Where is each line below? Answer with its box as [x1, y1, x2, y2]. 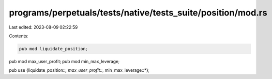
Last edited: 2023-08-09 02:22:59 [9, 24, 78, 30]
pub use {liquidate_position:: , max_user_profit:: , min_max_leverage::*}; [9, 67, 150, 73]
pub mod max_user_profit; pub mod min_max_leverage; [9, 58, 120, 64]
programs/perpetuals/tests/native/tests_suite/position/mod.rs [9, 7, 268, 18]
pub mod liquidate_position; [19, 46, 89, 51]
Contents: [9, 33, 29, 39]
